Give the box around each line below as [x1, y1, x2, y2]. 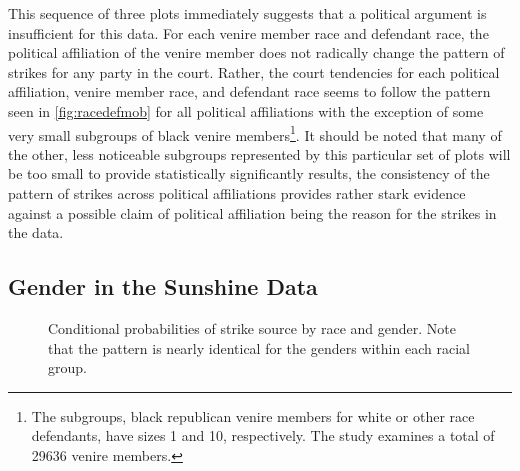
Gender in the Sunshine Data [8, 271, 318, 302]
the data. [8, 222, 64, 243]
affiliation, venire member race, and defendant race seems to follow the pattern [8, 81, 491, 102]
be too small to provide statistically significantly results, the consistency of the [8, 163, 490, 184]
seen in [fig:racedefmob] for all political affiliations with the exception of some [8, 100, 484, 121]
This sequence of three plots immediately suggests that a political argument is [8, 3, 487, 23]
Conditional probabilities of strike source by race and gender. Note [48, 317, 457, 338]
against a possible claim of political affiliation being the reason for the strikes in [8, 202, 497, 223]
